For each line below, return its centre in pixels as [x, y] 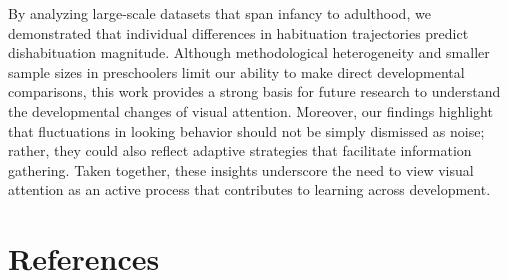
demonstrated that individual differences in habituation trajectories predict [238, 32]
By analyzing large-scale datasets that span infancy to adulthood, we [219, 13]
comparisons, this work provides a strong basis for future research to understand [254, 91]
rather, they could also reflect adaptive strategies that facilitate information [240, 150]
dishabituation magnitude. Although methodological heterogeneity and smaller [249, 52]
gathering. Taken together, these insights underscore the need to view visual [241, 169]
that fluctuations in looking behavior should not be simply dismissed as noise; [246, 130]
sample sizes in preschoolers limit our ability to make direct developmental [236, 71]
